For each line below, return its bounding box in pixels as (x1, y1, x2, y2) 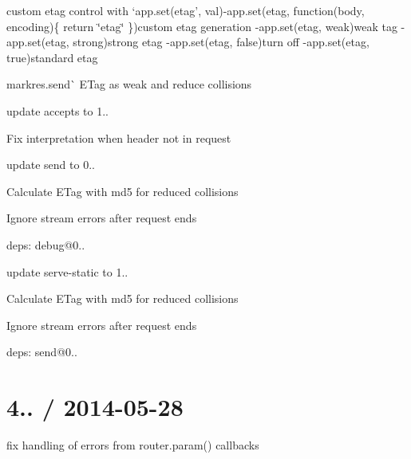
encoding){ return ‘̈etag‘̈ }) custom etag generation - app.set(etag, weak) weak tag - (6, 18, 405, 34)
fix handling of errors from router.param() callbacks (6, 437, 259, 453)
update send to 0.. (6, 156, 95, 173)
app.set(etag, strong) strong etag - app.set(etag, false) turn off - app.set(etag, (6, 33, 370, 50)
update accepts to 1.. (6, 102, 109, 119)
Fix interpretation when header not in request (6, 129, 231, 146)
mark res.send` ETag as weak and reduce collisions (6, 76, 252, 92)
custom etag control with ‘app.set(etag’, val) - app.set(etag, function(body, (6, 2, 365, 18)
